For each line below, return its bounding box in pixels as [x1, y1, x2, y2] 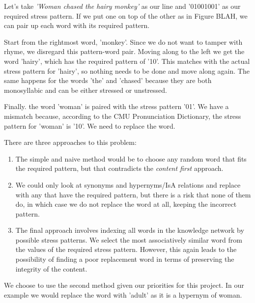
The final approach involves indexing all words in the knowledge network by [15, 225, 244, 235]
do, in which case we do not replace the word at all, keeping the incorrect [15, 199, 237, 209]
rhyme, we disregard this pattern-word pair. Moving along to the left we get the [4, 46, 245, 56]
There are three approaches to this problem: [4, 137, 137, 147]
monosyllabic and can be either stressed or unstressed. [4, 84, 168, 95]
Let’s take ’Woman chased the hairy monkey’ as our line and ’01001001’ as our [4, 1, 241, 11]
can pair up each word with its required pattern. [4, 20, 150, 30]
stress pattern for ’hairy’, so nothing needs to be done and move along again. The [4, 65, 250, 76]
